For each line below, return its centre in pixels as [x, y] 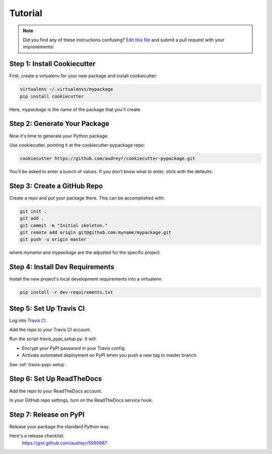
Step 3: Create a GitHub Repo [56, 186]
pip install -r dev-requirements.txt [66, 293]
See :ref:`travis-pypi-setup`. [38, 364]
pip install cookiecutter [52, 96]
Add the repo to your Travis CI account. [50, 330]
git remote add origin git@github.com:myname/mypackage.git [96, 232]
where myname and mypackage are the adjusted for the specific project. [85, 252]
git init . [33, 211]
